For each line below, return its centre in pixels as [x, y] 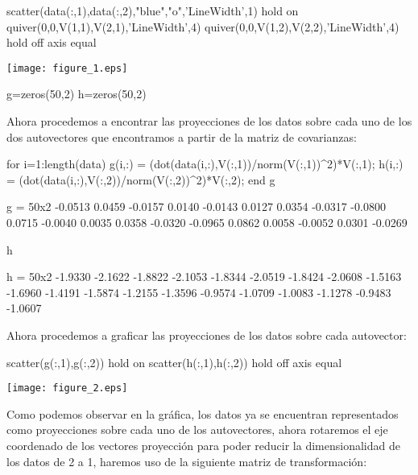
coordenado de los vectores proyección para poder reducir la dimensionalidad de [203, 445]
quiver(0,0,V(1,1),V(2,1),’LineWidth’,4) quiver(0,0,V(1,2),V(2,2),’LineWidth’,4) [203, 26]
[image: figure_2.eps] [67, 388]
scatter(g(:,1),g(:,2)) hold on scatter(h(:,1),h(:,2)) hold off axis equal [174, 362]
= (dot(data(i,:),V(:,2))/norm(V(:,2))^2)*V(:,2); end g [141, 179]
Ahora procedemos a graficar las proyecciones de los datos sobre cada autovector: [207, 335]
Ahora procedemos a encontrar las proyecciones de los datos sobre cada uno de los [209, 121]
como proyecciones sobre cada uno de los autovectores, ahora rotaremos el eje [197, 430]
